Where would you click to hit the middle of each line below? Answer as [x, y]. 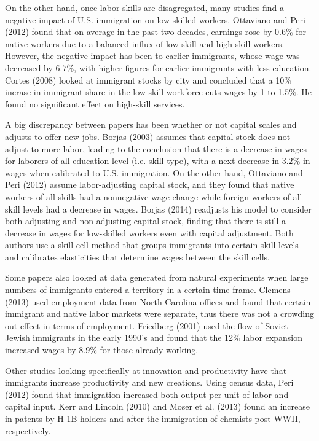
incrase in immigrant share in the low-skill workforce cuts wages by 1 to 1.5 [147, 92]
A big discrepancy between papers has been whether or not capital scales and [151, 124]
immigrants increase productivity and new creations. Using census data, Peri [149, 382]
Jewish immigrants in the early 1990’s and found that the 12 [119, 338]
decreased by [29, 67]
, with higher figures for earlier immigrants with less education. [193, 67]
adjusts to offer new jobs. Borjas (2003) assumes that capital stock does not [148, 136]
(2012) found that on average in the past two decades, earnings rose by [139, 32]
